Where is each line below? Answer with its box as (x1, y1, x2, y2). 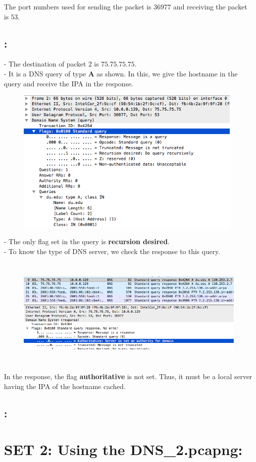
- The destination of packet (4, 59, 86, 69)
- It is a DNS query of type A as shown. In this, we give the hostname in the (4, 68, 238, 78)
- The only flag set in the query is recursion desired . (4, 236, 170, 247)
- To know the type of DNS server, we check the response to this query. (4, 246, 220, 257)
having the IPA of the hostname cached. (4, 381, 126, 391)
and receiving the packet (173, 1, 248, 11)
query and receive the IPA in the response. (4, 78, 134, 88)
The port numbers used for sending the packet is (4, 1, 152, 11)
